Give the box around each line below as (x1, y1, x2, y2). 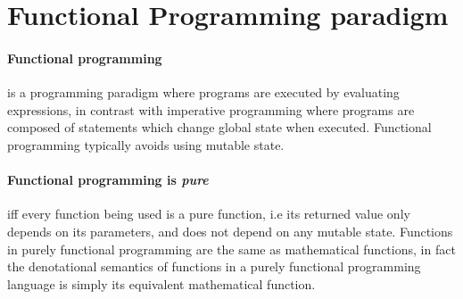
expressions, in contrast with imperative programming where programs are (7, 100, 415, 119)
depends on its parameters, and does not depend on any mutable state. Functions (7, 221, 453, 240)
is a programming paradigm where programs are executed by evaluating (7, 83, 400, 102)
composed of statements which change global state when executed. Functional (7, 118, 432, 137)
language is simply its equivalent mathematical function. (7, 274, 316, 293)
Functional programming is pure (7, 170, 209, 189)
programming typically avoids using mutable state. (7, 135, 285, 154)
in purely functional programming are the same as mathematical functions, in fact (7, 239, 456, 258)
